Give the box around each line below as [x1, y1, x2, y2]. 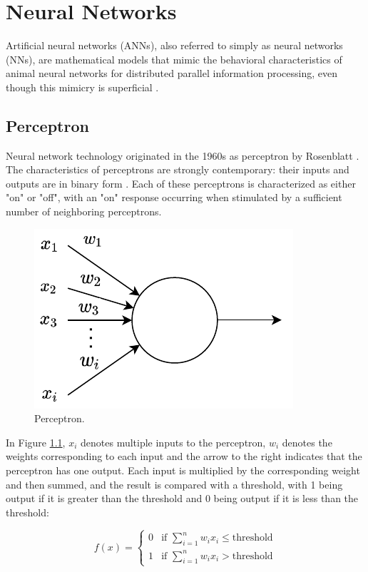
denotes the [282, 434, 332, 449]
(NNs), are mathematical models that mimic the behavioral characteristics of [6, 51, 342, 66]
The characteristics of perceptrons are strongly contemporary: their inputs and [6, 162, 349, 177]
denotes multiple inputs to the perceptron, [81, 434, 266, 449]
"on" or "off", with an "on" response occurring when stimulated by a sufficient [6, 190, 342, 205]
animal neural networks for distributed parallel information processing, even [6, 66, 337, 81]
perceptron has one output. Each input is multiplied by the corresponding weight [6, 463, 360, 478]
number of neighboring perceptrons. [6, 204, 162, 219]
